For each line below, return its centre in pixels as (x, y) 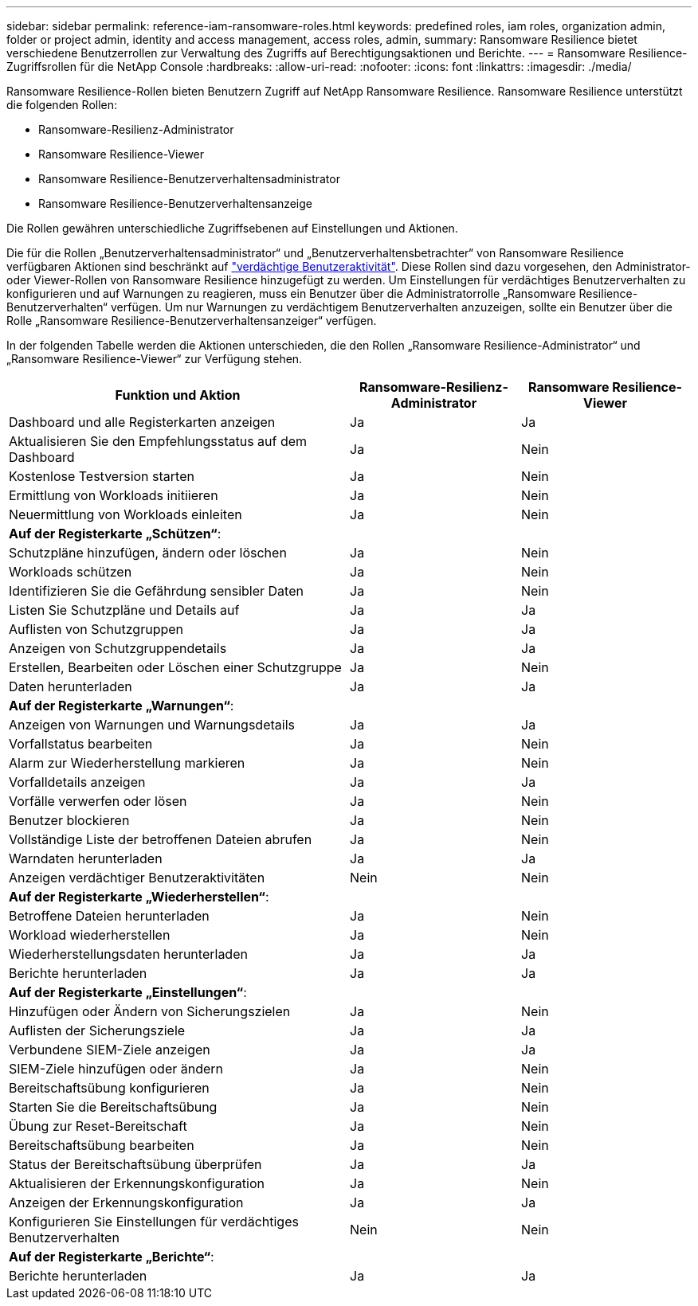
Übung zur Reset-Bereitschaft (98, 1126)
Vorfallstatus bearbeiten (81, 744)
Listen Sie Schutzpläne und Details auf (124, 610)
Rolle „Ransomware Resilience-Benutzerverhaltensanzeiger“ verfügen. (192, 321)
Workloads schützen (71, 572)
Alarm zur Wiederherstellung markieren (127, 763)
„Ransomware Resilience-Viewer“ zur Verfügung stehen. (155, 359)
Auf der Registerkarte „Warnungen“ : (122, 706)
